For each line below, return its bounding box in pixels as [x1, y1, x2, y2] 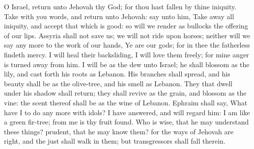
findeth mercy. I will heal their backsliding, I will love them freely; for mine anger [4, 49, 249, 59]
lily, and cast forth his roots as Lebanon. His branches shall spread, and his [4, 69, 230, 79]
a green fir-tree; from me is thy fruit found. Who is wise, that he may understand [4, 117, 249, 127]
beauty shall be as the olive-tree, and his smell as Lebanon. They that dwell [4, 78, 232, 88]
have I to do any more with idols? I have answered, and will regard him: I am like [4, 107, 250, 117]
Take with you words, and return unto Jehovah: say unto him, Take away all [4, 11, 234, 21]
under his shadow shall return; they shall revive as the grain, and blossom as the [4, 88, 247, 98]
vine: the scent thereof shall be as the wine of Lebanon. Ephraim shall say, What [4, 97, 248, 107]
